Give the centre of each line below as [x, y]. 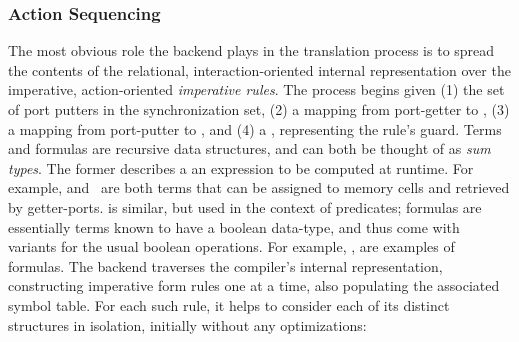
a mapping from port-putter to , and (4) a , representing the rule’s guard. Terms [255, 128]
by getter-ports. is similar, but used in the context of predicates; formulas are [245, 206]
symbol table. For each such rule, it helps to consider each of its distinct [229, 304]
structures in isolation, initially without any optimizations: [187, 324]
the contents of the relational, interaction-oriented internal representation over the [259, 69]
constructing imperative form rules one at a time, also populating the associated [254, 285]
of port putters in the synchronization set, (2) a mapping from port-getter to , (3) [259, 109]
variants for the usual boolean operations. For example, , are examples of [231, 246]
